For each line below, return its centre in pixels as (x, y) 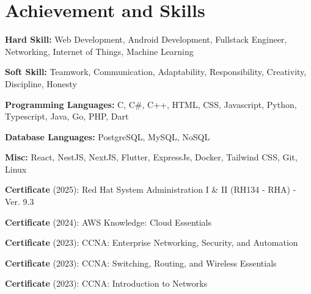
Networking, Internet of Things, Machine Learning (99, 51)
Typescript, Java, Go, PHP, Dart (67, 116)
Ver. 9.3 (20, 202)
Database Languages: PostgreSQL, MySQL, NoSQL (108, 136)
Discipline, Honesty (41, 83)
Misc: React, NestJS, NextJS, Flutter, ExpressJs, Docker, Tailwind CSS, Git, (151, 157)
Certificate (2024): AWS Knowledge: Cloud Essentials (108, 222)
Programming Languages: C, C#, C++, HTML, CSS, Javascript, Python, (151, 104)
